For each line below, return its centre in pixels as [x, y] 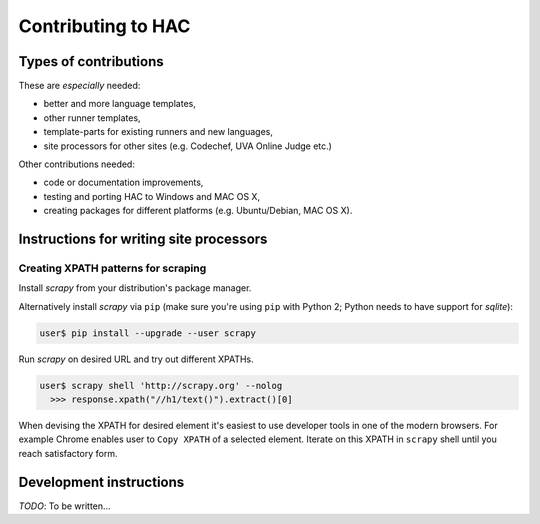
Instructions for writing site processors [143, 239]
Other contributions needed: [76, 164]
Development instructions [101, 481]
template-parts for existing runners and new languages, [158, 132]
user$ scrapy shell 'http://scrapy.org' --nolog [161, 385]
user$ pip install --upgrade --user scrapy [148, 333]
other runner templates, [92, 117]
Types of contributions [91, 61]
